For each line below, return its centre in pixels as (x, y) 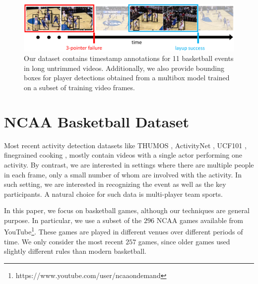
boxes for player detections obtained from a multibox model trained (127, 78)
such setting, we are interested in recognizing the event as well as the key (115, 184)
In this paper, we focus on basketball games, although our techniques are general (127, 210)
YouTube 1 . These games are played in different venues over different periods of (124, 231)
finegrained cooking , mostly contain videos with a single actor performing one (123, 155)
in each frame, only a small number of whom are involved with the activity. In (123, 174)
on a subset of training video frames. (79, 87)
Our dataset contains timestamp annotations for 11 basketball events (129, 58)
